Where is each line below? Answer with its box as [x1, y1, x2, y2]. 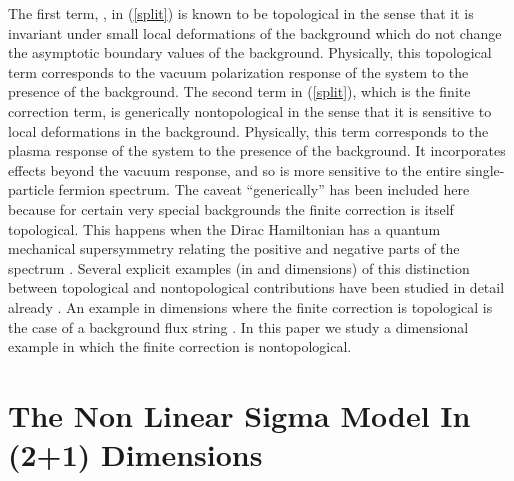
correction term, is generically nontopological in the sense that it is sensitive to [8, 100, 492, 121]
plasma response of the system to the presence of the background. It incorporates [8, 140, 506, 161]
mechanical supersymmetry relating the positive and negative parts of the [8, 238, 460, 259]
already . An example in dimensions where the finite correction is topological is [8, 296, 493, 317]
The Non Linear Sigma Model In [8, 394, 471, 435]
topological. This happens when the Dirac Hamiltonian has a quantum [8, 218, 441, 239]
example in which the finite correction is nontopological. [8, 336, 352, 357]
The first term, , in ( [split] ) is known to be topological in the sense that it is [8, 3, 474, 23]
